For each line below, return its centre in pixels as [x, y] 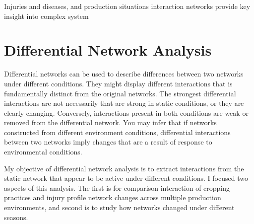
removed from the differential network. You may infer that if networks [110, 122]
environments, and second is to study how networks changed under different [119, 207]
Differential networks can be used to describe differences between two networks [124, 74]
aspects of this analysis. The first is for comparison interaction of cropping [117, 187]
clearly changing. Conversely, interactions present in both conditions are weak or [126, 112]
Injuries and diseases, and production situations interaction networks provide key [127, 6]
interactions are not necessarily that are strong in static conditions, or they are [124, 103]
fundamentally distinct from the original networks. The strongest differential [120, 93]
